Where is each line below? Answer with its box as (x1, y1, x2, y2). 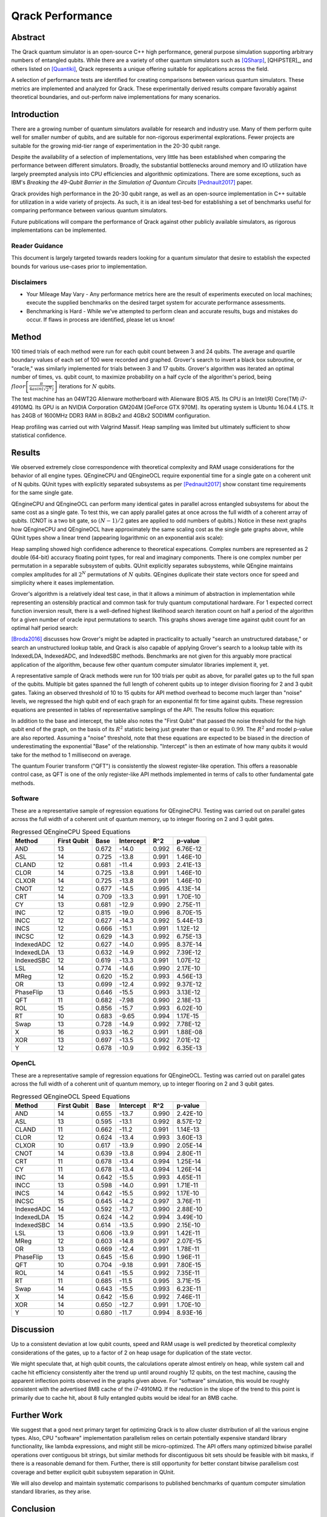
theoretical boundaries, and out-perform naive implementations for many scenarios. (11, 93, 221, 101)
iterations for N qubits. (58, 382, 116, 390)
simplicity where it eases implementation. (11, 579, 115, 587)
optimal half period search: (11, 624, 79, 632)
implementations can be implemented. (11, 226, 107, 234)
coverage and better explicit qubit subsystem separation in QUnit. (11, 1468, 176, 1476)
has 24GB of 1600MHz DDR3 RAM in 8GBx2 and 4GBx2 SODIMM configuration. (11, 412, 211, 419)
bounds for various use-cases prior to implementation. (11, 263, 148, 270)
